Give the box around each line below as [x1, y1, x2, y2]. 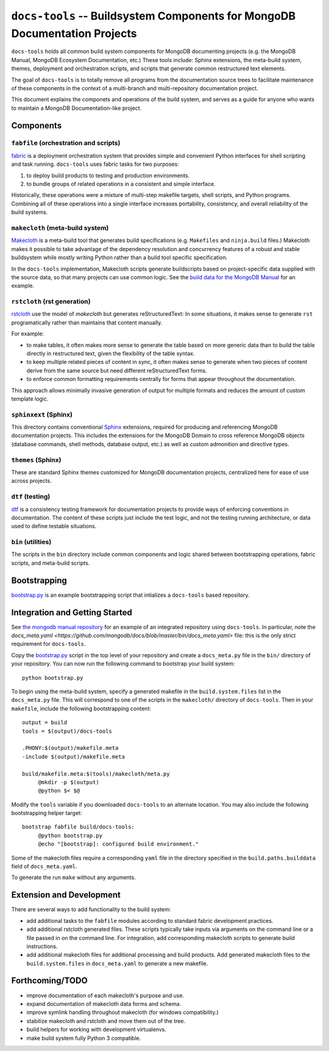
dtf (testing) [11, 493, 51, 501]
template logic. [11, 395, 49, 402]
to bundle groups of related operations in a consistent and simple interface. [26, 180, 216, 188]
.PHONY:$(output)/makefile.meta [22, 744, 119, 752]
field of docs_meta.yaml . [11, 863, 77, 870]
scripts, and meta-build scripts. [11, 559, 90, 566]
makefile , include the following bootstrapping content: [11, 705, 152, 712]
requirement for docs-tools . [11, 640, 86, 647]
